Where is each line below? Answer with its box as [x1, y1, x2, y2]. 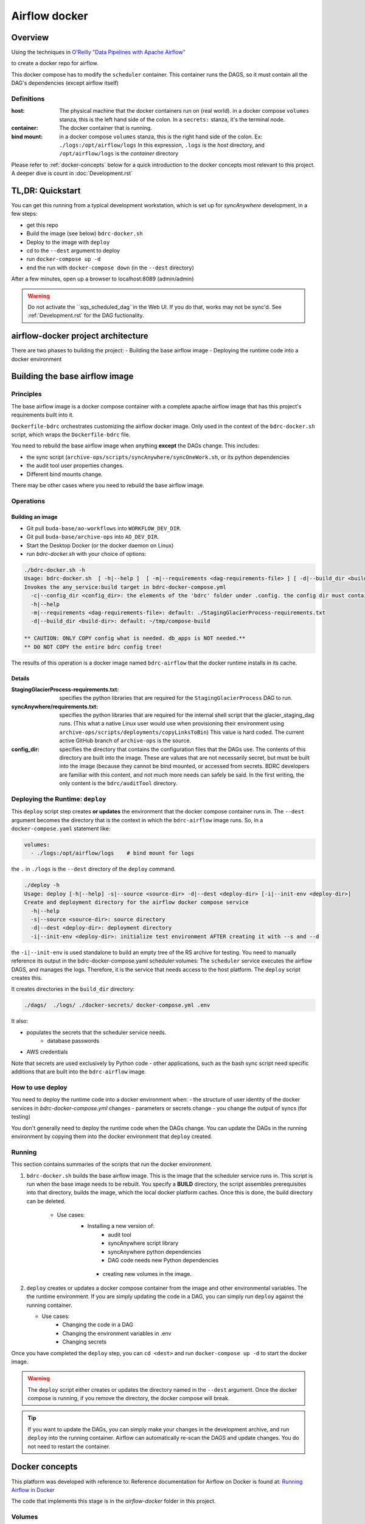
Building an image [11, 513, 58, 521]
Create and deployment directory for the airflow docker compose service [24, 899, 249, 906]
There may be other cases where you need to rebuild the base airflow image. [11, 482, 205, 489]
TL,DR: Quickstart [11, 185, 81, 196]
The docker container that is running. [59, 124, 152, 132]
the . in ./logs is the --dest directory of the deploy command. [11, 866, 176, 873]
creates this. [11, 974, 43, 981]
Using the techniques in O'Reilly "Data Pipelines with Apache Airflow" [11, 49, 186, 56]
